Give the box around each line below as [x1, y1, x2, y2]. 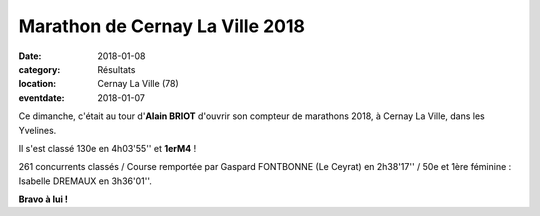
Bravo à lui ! [18, 193, 69, 205]
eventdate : [18, 91, 65, 104]
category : [18, 63, 61, 75]
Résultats [97, 63, 136, 75]
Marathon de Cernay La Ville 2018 [18, 15, 305, 37]
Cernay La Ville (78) [97, 78, 179, 90]
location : [18, 78, 57, 90]
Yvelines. [18, 124, 57, 136]
